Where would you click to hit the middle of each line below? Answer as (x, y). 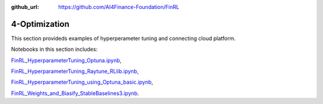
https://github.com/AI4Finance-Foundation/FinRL (119, 7)
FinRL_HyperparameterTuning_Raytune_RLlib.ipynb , (75, 71)
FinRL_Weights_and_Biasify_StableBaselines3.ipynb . (75, 93)
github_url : (25, 7)
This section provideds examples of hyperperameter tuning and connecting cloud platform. (124, 38)
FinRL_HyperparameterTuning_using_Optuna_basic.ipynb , (82, 82)
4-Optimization (40, 24)
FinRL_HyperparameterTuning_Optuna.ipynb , (66, 60)
